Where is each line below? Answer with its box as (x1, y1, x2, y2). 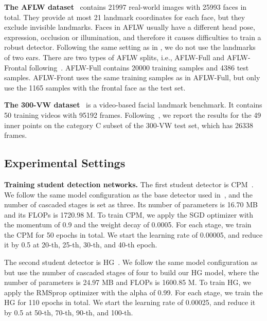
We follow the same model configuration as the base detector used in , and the (4, 189, 253, 200)
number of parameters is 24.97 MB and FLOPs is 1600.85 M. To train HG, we (4, 277, 252, 288)
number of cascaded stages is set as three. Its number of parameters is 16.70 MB (4, 199, 258, 210)
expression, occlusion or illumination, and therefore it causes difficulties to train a (4, 31, 261, 42)
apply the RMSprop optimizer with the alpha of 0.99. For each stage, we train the (4, 287, 263, 297)
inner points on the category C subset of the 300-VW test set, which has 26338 (4, 119, 253, 130)
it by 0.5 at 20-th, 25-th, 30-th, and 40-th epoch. (4, 239, 157, 250)
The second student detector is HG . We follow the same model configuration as (4, 257, 258, 267)
